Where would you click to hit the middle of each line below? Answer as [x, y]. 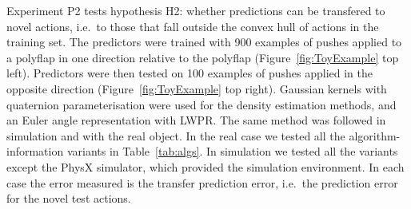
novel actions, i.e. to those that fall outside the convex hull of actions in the [193, 26]
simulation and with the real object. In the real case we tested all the [176, 135]
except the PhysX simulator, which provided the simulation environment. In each [205, 166]
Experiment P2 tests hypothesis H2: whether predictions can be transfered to [196, 10]
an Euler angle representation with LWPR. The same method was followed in [196, 120]
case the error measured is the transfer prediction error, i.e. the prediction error [202, 182]
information [35, 151]
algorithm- [375, 135]
